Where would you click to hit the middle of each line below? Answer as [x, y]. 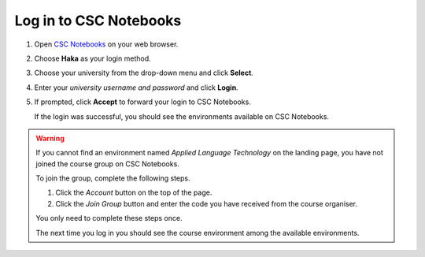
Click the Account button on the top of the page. [134, 192]
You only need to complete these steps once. [109, 218]
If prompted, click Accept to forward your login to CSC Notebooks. [142, 102]
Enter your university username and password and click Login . [137, 88]
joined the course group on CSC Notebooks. [108, 164]
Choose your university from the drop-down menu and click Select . [144, 73]
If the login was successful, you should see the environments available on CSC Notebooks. [182, 116]
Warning [50, 138]
